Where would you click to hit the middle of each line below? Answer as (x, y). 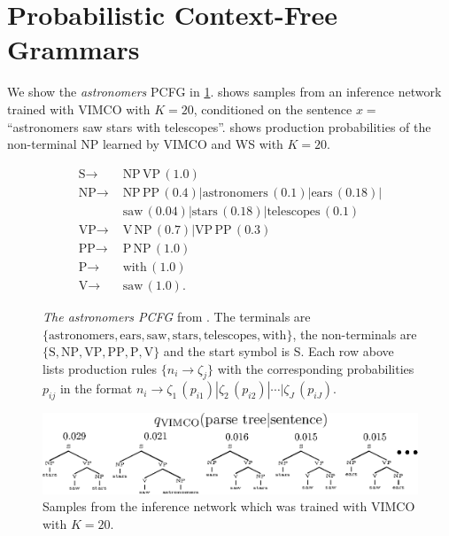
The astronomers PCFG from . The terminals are (177, 316)
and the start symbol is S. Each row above (279, 351)
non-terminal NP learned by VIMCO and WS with (145, 144)
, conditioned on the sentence (273, 109)
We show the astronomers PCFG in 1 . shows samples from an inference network (224, 92)
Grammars (74, 49)
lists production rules (100, 368)
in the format (96, 388)
